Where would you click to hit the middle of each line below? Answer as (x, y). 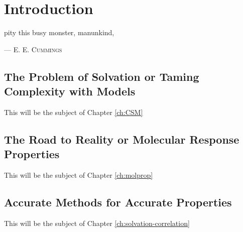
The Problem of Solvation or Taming (102, 76)
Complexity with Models (70, 91)
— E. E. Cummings (33, 49)
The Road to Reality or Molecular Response (122, 139)
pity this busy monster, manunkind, (59, 32)
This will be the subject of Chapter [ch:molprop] (79, 175)
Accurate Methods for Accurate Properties (118, 202)
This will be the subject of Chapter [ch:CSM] (74, 112)
